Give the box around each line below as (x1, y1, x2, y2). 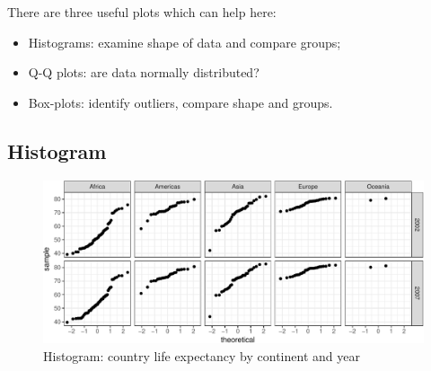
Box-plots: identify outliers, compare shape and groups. (28, 93, 333, 111)
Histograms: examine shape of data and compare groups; (28, 32, 341, 51)
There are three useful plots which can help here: (7, 3, 277, 21)
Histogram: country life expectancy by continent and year (43, 346, 360, 365)
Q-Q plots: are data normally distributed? (28, 63, 259, 82)
